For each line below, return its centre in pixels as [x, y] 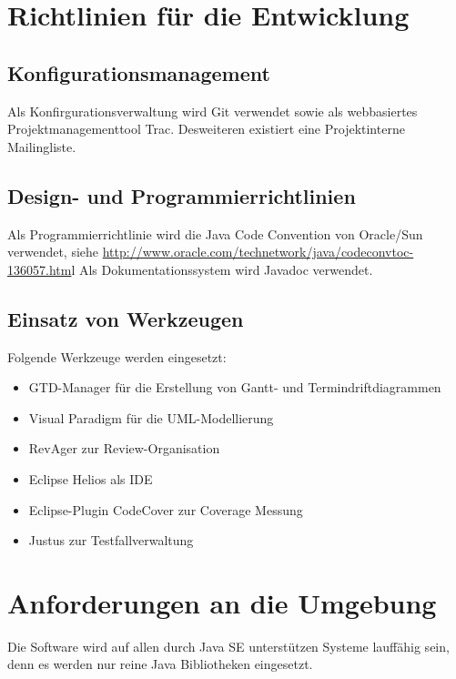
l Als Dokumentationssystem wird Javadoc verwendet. [222, 269]
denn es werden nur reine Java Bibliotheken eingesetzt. [160, 664]
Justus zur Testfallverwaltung [111, 540]
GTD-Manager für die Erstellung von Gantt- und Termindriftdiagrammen [235, 387]
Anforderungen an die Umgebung [222, 602]
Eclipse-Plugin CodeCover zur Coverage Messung [166, 509]
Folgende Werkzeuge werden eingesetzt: [117, 356]
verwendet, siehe [53, 252]
